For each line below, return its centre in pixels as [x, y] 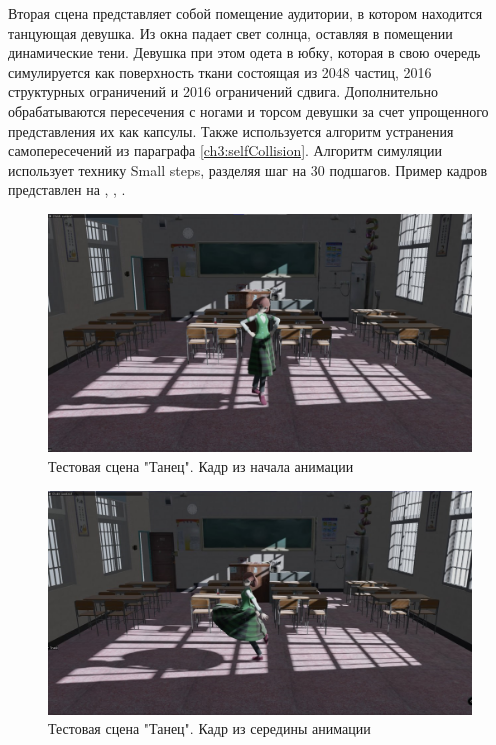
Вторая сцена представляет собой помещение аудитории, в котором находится [245, 13]
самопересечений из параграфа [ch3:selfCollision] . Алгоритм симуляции [225, 150]
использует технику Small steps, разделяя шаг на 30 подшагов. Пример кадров [248, 169]
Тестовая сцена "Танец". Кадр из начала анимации [201, 466]
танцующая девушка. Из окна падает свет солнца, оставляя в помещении [230, 32]
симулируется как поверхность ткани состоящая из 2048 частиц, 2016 [220, 71]
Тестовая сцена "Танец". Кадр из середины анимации [209, 728]
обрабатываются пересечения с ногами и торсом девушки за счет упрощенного [248, 110]
